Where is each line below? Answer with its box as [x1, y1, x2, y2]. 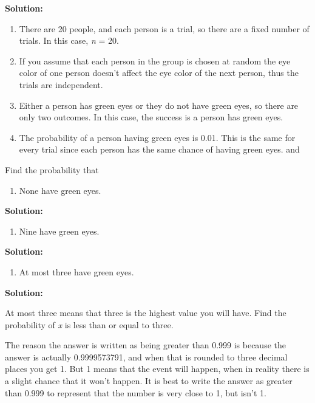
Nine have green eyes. [19, 224, 100, 237]
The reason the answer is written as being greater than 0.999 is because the [5, 339, 286, 351]
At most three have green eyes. [19, 265, 134, 278]
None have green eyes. [19, 184, 101, 196]
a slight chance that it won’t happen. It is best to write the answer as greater [5, 374, 293, 387]
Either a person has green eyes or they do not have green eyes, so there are [19, 98, 299, 111]
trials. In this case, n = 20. [19, 34, 119, 47]
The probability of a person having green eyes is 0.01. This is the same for [19, 131, 296, 143]
